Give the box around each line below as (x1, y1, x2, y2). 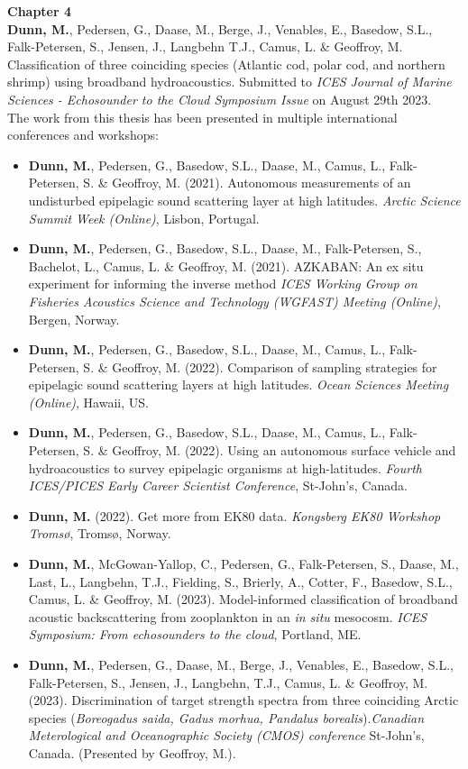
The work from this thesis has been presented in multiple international (7, 107, 398, 126)
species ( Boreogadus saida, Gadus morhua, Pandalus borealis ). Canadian (28, 708, 425, 727)
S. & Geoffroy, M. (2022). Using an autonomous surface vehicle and (83, 441, 456, 460)
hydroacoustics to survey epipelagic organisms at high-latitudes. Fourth (28, 458, 422, 477)
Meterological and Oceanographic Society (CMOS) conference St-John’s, (28, 726, 425, 745)
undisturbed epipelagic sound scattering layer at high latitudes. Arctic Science (28, 190, 461, 209)
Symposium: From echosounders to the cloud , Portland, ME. (28, 625, 362, 644)
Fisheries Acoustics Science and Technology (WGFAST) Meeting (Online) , (28, 291, 441, 310)
